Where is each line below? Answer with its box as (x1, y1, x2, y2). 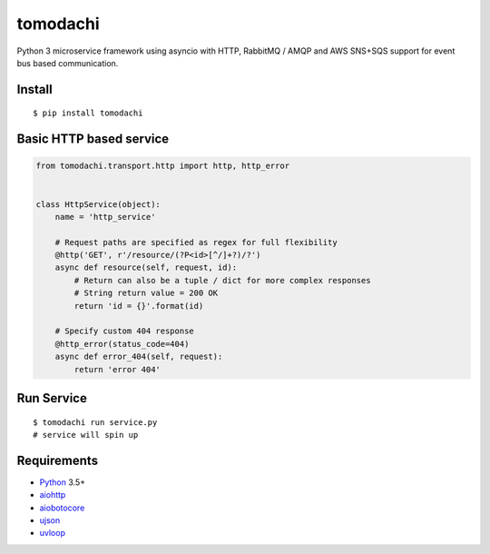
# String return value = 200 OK (73, 288, 218, 299)
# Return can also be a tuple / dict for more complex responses (73, 275, 371, 285)
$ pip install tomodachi (33, 108, 143, 118)
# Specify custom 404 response (54, 326, 194, 336)
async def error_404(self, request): (54, 351, 223, 362)
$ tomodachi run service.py (33, 417, 158, 427)
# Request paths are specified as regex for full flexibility (54, 237, 338, 247)
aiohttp (39, 490, 66, 500)
